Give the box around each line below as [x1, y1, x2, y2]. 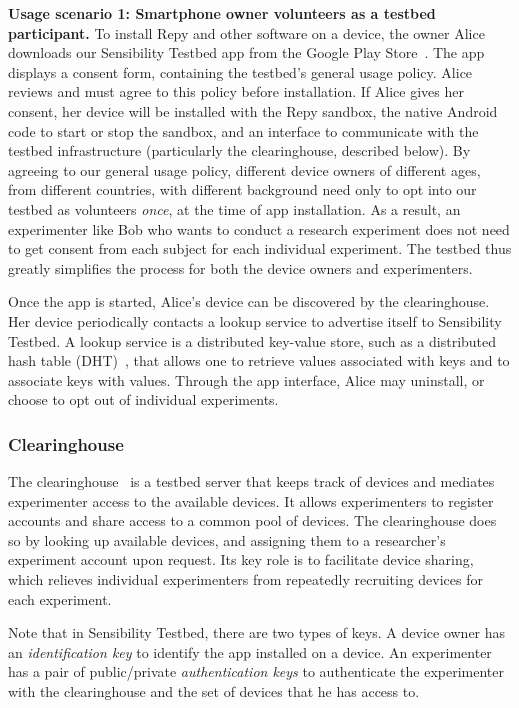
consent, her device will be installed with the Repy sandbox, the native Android [8, 100, 498, 121]
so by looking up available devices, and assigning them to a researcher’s [8, 529, 446, 550]
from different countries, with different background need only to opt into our [8, 179, 477, 200]
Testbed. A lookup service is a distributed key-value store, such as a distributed [8, 330, 497, 351]
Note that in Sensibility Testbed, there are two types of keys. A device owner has [8, 622, 506, 643]
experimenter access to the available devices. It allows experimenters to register [8, 490, 494, 511]
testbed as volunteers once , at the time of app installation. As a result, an [8, 198, 461, 219]
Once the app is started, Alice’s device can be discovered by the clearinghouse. [8, 291, 490, 312]
